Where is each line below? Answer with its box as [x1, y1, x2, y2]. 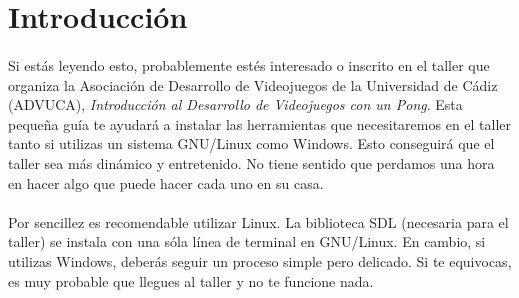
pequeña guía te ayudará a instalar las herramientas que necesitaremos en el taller [8, 113, 512, 134]
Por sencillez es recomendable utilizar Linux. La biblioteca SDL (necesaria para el [8, 211, 509, 232]
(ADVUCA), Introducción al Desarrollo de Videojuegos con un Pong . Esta [8, 94, 463, 115]
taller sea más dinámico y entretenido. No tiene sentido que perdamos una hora [8, 152, 495, 173]
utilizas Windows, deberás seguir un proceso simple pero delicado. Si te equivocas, [8, 250, 512, 271]
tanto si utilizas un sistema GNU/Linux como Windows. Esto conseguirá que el [8, 133, 495, 154]
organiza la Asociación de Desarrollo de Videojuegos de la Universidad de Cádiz [8, 74, 498, 95]
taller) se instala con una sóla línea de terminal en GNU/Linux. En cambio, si [8, 231, 486, 252]
